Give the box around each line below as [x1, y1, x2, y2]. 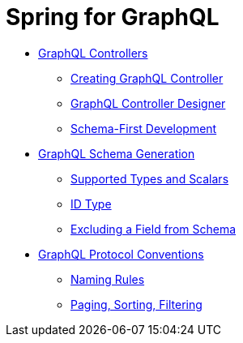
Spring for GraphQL [6, 3, 220, 31]
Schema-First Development [70, 121, 217, 135]
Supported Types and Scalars [70, 171, 229, 186]
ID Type [70, 196, 112, 211]
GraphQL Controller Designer [70, 96, 226, 110]
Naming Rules [70, 272, 145, 286]
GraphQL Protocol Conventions [38, 247, 204, 261]
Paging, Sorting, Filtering [70, 297, 202, 311]
